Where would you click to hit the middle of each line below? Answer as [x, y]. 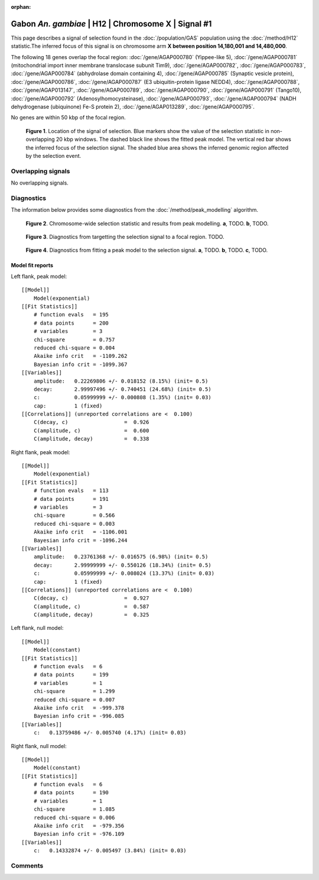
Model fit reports [32, 266]
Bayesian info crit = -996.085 [79, 716]
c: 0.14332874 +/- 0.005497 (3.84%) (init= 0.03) [110, 851]
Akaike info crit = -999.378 [79, 708]
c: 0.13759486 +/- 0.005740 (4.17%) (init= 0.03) [110, 733]
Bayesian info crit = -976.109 [79, 834]
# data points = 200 [71, 323]
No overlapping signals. [40, 183]
